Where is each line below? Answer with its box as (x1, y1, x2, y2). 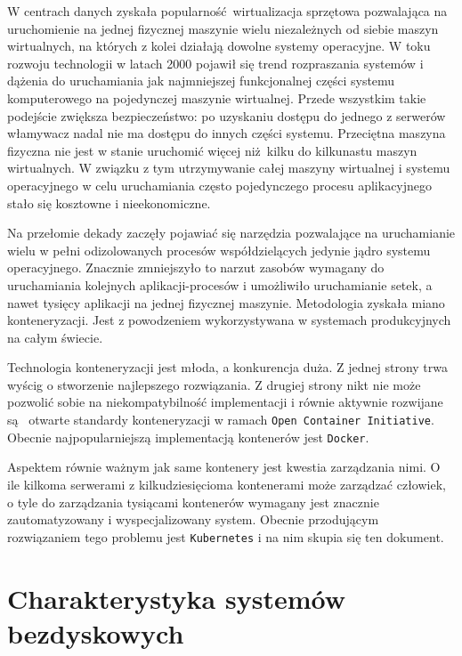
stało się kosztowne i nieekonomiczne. (7, 193, 211, 212)
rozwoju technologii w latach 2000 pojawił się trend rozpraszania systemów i (7, 53, 424, 72)
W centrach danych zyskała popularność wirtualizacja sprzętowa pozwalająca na (7, 2, 448, 20)
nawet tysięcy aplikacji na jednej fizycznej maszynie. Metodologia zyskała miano (7, 293, 445, 312)
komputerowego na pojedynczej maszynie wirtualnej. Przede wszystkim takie (7, 88, 426, 107)
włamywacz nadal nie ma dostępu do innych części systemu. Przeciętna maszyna (7, 124, 446, 142)
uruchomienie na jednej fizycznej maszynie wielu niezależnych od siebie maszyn (7, 19, 439, 37)
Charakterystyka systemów (7, 579, 345, 616)
